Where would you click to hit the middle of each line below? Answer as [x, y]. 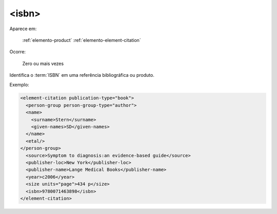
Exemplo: [19, 84]
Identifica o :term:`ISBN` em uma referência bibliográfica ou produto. [82, 75]
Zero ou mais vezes [43, 63]
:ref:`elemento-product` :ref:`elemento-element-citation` [82, 40]
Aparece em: [23, 29]
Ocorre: [17, 52]
